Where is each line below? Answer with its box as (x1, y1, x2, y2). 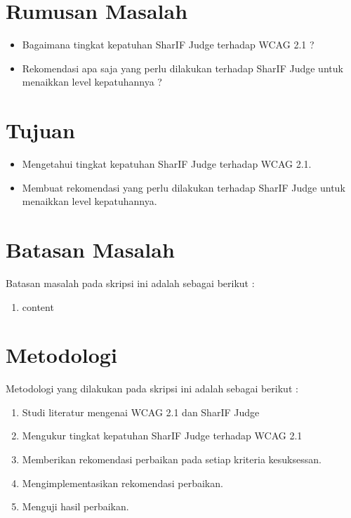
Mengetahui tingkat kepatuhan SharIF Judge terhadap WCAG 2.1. (22, 157, 312, 171)
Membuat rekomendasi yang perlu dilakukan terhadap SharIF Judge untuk (22, 180, 345, 194)
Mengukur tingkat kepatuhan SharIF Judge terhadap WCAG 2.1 (22, 428, 303, 443)
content (22, 299, 54, 314)
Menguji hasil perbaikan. (22, 499, 129, 514)
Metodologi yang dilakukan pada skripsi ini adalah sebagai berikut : (6, 381, 298, 396)
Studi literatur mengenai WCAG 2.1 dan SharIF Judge (22, 404, 260, 419)
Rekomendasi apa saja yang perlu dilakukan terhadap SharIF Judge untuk (22, 60, 343, 75)
